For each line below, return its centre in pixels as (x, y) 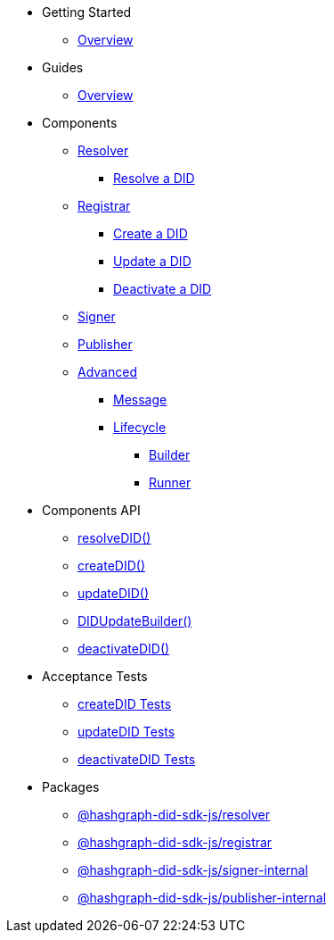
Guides (63, 67)
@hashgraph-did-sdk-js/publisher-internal (202, 898)
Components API (91, 510)
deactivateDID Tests (137, 759)
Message (140, 399)
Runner (170, 482)
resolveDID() (114, 538)
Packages (71, 787)
